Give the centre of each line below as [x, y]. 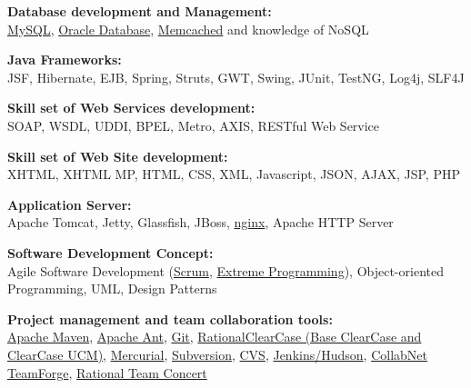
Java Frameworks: [65, 60]
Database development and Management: [140, 11]
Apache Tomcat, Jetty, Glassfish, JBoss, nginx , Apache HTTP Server [200, 222]
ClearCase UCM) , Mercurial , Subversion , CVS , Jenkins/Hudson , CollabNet [218, 354]
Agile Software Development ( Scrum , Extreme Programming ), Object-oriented [225, 270]
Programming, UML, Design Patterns [112, 289]
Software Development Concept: [110, 252]
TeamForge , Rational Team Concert [107, 372]
